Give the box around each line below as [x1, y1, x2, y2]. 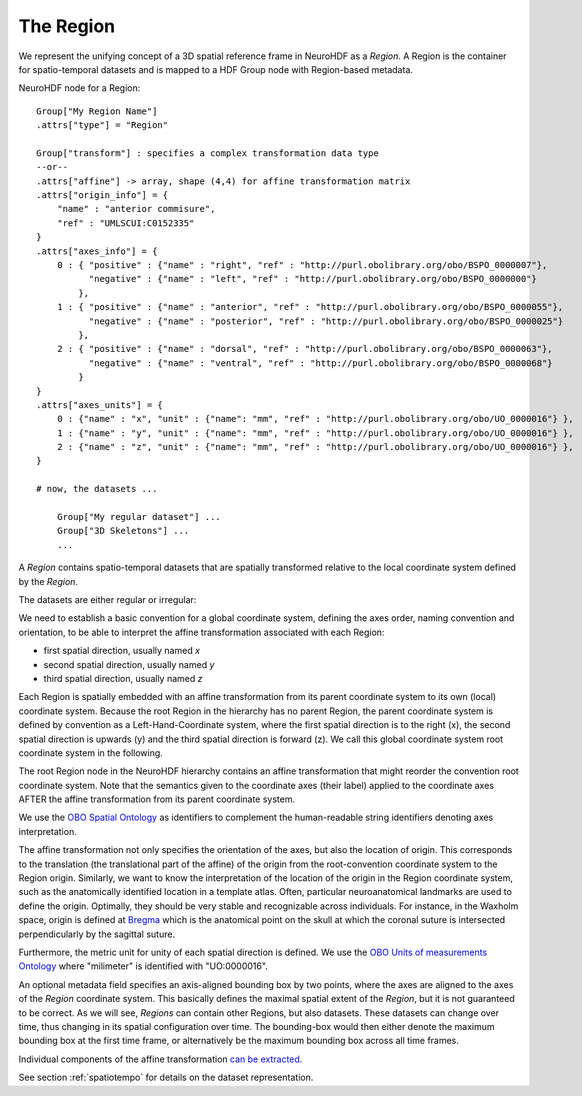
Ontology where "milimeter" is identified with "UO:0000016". [18, 960, 269, 972]
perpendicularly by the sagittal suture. [18, 928, 175, 940]
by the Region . [18, 575, 79, 587]
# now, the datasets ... [36, 483, 158, 495]
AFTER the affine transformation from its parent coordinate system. [18, 793, 295, 805]
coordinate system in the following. [18, 746, 164, 759]
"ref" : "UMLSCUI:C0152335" [56, 217, 195, 229]
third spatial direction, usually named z [43, 672, 203, 684]
